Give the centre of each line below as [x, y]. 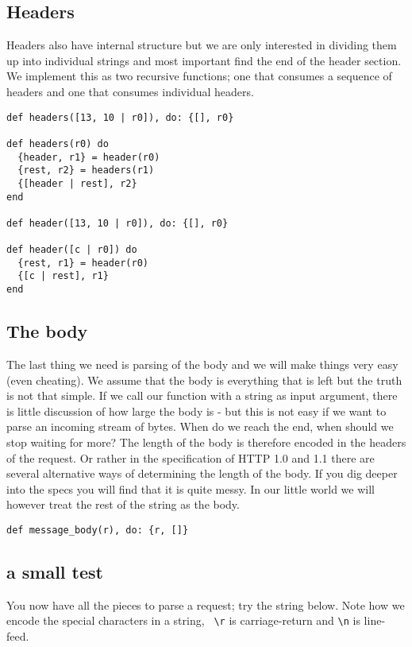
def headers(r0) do [58, 143]
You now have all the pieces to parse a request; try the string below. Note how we [206, 604]
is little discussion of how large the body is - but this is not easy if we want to [196, 411]
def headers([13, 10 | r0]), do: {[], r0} [120, 117]
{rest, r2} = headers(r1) [86, 170]
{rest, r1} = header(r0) [83, 263]
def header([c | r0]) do [72, 250]
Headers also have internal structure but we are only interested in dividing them [202, 45]
